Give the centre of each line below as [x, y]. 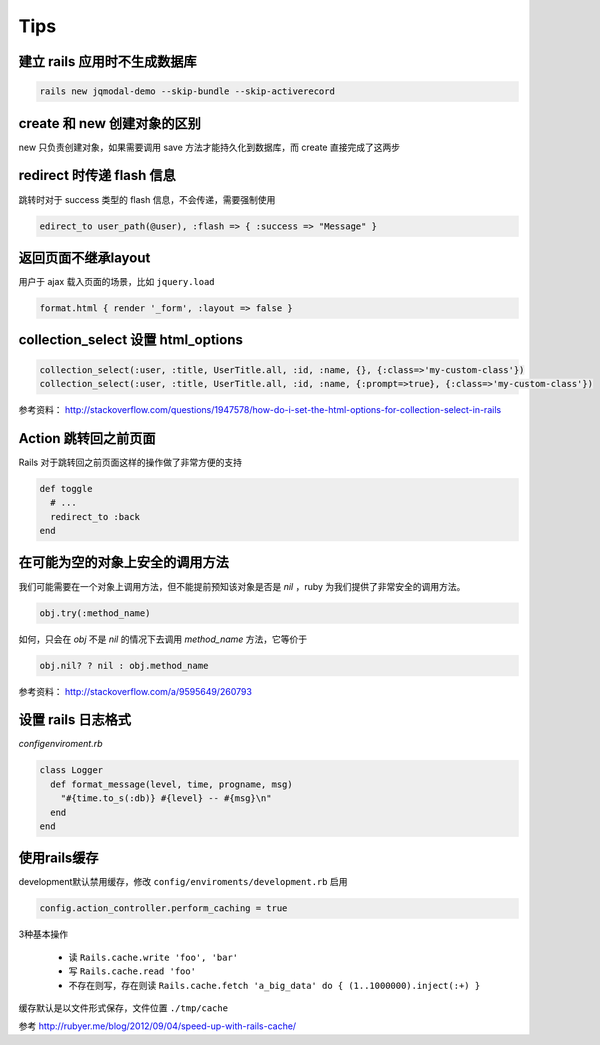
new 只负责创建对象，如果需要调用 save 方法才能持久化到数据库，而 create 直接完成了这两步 [209, 147]
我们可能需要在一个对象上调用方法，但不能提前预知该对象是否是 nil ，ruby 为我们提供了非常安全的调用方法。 [242, 586]
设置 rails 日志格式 [75, 720]
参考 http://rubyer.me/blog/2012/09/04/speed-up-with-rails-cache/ [157, 1026]
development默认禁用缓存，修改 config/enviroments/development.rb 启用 [183, 882]
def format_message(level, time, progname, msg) [172, 784]
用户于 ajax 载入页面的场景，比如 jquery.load [116, 282]
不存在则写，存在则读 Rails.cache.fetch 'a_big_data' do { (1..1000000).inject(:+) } [274, 985]
